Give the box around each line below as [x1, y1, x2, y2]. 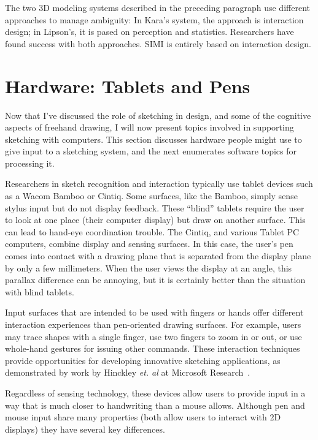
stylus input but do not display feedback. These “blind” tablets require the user [5, 201, 304, 214]
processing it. [5, 156, 55, 169]
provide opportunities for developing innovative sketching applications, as [5, 354, 281, 366]
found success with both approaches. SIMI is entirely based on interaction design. [5, 37, 311, 50]
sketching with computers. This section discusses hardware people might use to [5, 132, 302, 145]
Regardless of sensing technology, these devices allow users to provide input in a [5, 386, 306, 399]
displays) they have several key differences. [5, 422, 165, 435]
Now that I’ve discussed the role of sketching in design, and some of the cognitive [5, 108, 311, 121]
